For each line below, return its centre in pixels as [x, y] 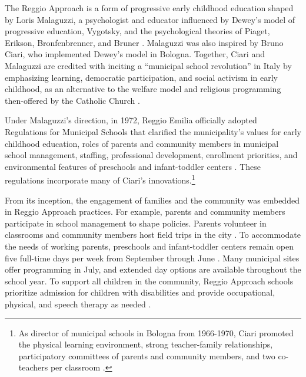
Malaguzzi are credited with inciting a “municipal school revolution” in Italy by [148, 65]
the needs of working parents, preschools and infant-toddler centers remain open [149, 246]
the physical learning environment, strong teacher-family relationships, [146, 344]
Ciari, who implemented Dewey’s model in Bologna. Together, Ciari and [135, 54]
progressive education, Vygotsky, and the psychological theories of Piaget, [137, 31]
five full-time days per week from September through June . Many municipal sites [152, 258]
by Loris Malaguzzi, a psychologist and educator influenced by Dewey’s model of [150, 19]
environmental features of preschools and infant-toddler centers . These [133, 166]
